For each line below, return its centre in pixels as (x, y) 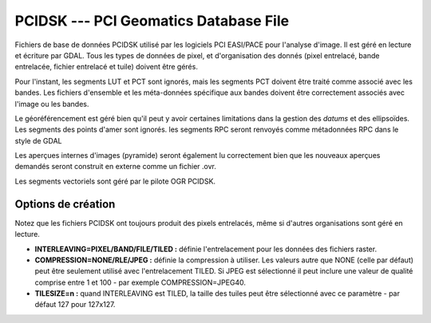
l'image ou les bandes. (52, 104)
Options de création (65, 204)
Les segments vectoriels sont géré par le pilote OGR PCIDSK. (115, 181)
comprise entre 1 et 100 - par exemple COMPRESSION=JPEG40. (140, 282)
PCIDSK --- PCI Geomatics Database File (152, 21)
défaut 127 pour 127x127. (75, 305)
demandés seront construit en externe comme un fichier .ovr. (116, 167)
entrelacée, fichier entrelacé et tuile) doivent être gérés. (107, 67)
